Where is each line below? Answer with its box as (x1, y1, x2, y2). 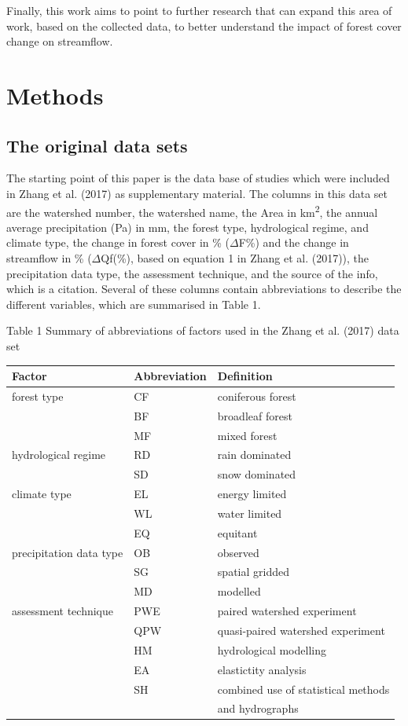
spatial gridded (217, 563, 289, 580)
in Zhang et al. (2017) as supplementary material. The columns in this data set (6, 185, 388, 201)
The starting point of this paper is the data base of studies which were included (6, 170, 390, 186)
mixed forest (217, 427, 278, 443)
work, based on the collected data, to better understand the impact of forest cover (6, 17, 402, 34)
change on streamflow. (6, 33, 113, 49)
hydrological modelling (217, 641, 326, 658)
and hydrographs (217, 700, 299, 717)
